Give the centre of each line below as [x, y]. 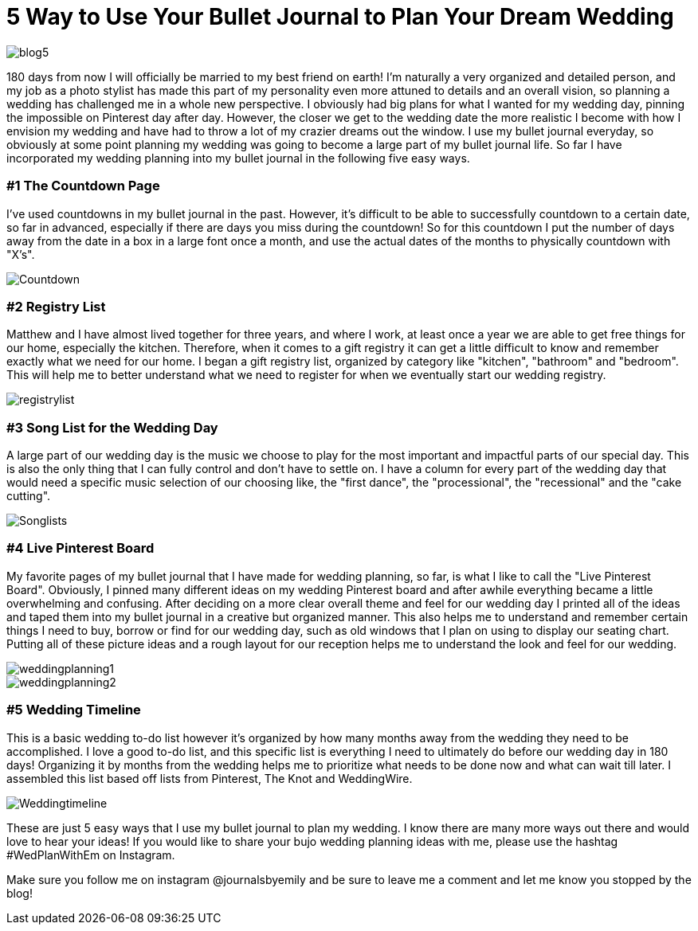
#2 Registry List [56, 306]
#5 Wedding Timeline [74, 710]
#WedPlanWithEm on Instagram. [91, 855]
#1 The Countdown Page [83, 186]
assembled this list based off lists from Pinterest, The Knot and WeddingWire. [210, 778]
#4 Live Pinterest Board [80, 548]
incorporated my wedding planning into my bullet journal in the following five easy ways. [238, 158]
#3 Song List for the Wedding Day [112, 427]
